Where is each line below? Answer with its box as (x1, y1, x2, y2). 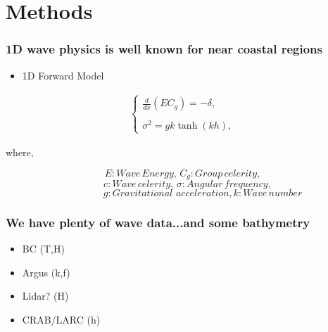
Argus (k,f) (22, 264, 70, 279)
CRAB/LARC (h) (22, 312, 101, 326)
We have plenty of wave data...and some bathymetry (6, 213, 310, 231)
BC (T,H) (22, 241, 65, 256)
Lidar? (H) (22, 288, 69, 303)
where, (6, 144, 34, 159)
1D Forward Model (22, 68, 104, 82)
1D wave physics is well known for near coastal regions (6, 40, 322, 58)
